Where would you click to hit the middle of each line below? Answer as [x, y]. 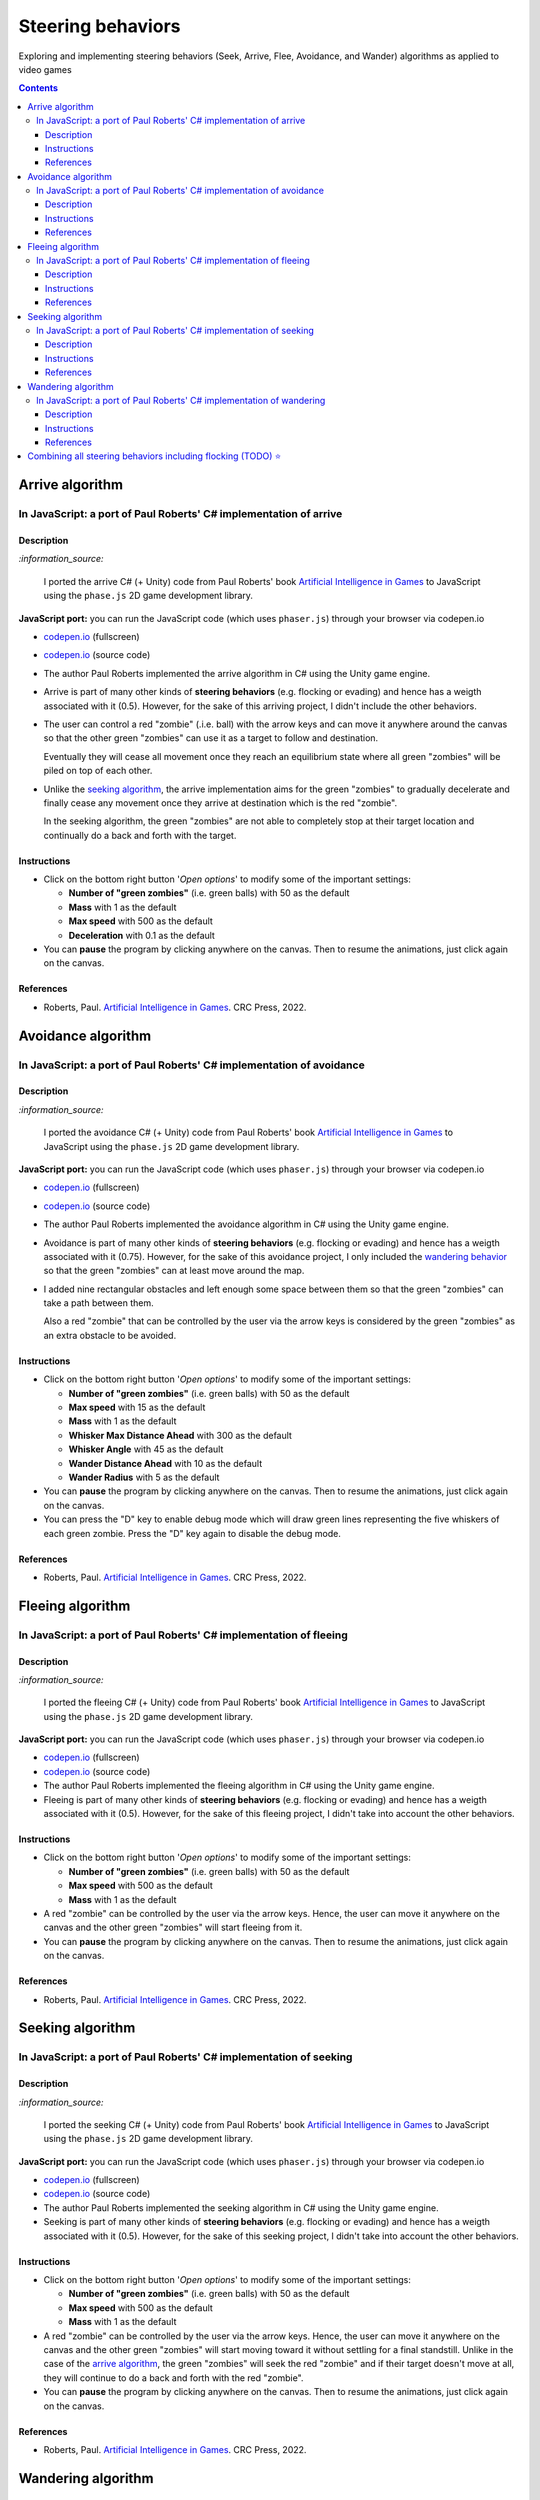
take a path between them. [98, 1303]
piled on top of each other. [98, 771]
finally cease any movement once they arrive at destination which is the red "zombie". [220, 802]
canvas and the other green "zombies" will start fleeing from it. [173, 1927]
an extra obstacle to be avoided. [110, 1335]
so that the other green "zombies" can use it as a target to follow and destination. [211, 738]
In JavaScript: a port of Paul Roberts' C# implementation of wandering [181, 400]
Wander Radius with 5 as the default [144, 1477]
